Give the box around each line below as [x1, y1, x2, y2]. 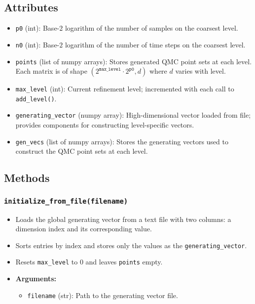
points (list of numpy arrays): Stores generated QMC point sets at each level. [15, 56, 252, 66]
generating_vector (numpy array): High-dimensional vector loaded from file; [15, 110, 251, 120]
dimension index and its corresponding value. [15, 223, 152, 234]
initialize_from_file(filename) [4, 197, 128, 205]
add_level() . [15, 93, 57, 103]
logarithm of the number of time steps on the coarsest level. [65, 39, 246, 49]
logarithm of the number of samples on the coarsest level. [65, 23, 238, 33]
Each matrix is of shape [15, 66, 87, 76]
